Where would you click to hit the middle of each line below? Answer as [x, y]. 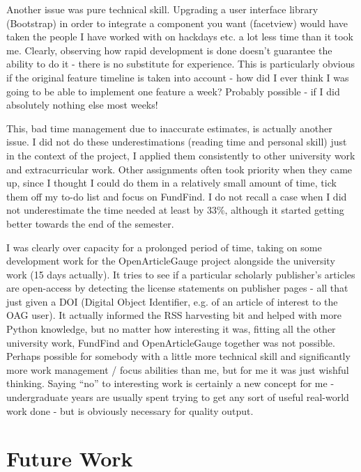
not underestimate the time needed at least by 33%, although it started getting [175, 210]
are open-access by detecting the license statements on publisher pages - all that [177, 288]
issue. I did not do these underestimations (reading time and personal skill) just [177, 142]
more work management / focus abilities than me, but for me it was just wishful [178, 369]
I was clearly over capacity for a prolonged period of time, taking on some [164, 247]
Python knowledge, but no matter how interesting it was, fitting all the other [171, 329]
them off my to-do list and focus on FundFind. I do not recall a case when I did [177, 196]
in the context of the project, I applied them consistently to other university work [181, 155]
